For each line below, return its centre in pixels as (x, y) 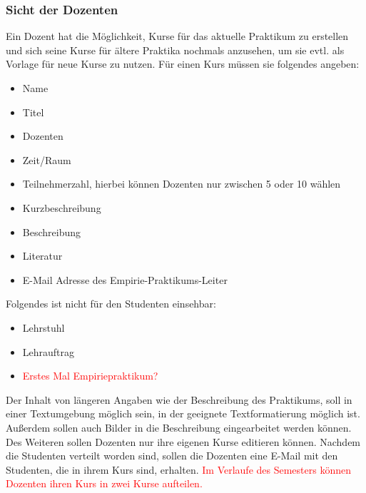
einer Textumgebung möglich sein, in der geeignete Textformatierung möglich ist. (183, 413)
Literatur (42, 256)
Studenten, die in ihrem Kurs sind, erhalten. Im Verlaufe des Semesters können (178, 469)
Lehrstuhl (44, 327)
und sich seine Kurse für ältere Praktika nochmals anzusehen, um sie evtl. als (175, 50)
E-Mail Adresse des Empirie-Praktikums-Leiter (125, 279)
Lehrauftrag (49, 351)
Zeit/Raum (47, 159)
